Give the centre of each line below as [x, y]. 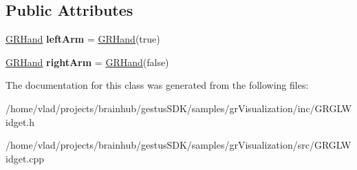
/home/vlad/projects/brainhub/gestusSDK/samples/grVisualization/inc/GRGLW [179, 108]
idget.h [20, 121]
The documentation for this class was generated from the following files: [157, 85]
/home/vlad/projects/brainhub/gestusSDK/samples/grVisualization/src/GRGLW [178, 145]
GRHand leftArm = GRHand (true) [83, 39]
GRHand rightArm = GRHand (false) [87, 62]
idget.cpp [25, 158]
